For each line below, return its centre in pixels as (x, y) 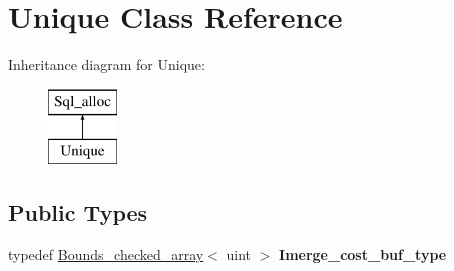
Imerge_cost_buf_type (363, 254)
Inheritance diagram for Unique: (106, 64)
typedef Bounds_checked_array (106, 254)
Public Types (78, 212)
